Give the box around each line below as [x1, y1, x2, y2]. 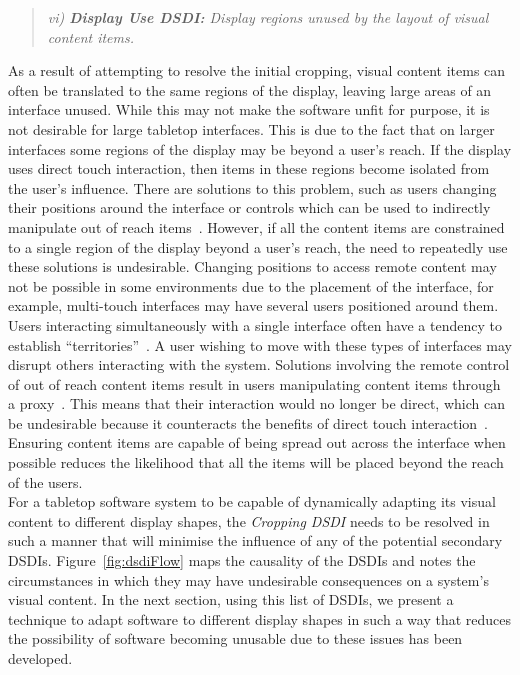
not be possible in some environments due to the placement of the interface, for [8, 275, 494, 296]
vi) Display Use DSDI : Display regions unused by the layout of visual [47, 7, 489, 27]
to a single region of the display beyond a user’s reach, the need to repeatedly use [8, 236, 508, 257]
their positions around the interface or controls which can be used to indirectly [8, 197, 491, 218]
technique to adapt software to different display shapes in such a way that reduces [8, 608, 511, 629]
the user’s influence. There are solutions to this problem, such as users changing [8, 177, 497, 198]
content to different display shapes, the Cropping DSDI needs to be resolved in [8, 510, 490, 531]
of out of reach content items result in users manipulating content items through [8, 373, 501, 394]
